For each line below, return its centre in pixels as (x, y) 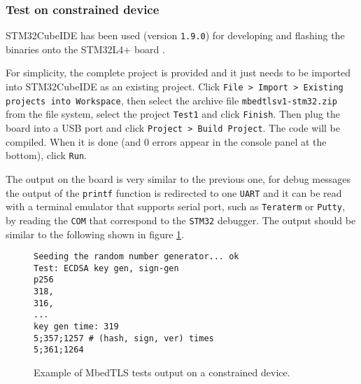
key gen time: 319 (76, 327)
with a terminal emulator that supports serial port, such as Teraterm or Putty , (175, 206)
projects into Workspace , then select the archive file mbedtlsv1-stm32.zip (171, 100)
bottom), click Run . (46, 155)
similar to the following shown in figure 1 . (95, 234)
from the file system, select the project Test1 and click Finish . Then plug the (173, 114)
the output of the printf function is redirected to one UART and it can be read (174, 192)
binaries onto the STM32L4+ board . (85, 49)
